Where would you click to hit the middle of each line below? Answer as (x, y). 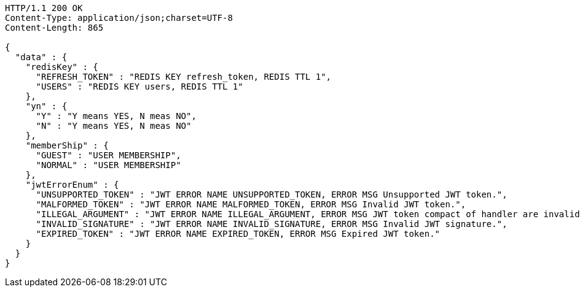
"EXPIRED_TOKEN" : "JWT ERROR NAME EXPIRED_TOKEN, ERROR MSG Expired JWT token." (238, 234)
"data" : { (41, 57)
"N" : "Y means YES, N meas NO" (114, 126)
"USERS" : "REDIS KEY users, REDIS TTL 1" (139, 86)
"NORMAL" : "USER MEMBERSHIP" (108, 165)
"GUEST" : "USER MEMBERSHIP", (108, 155)
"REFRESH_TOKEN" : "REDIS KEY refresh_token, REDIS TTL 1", (184, 77)
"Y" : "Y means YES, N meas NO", (116, 116)
